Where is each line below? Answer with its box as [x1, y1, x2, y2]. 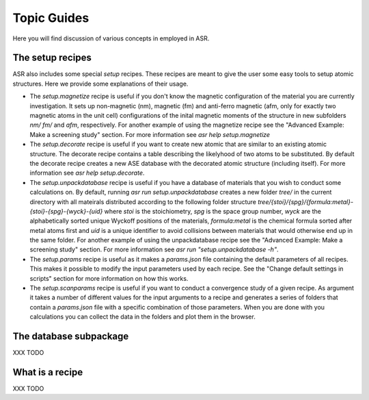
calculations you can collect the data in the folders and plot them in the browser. [29, 312, 256, 321]
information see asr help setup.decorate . [29, 168, 145, 177]
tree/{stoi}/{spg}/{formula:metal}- [257, 197, 354, 205]
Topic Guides [12, 10, 90, 25]
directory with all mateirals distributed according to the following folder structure [29, 197, 256, 205]
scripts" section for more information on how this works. [29, 274, 189, 282]
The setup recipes [12, 52, 92, 64]
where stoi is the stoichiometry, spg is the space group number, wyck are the [104, 207, 321, 215]
